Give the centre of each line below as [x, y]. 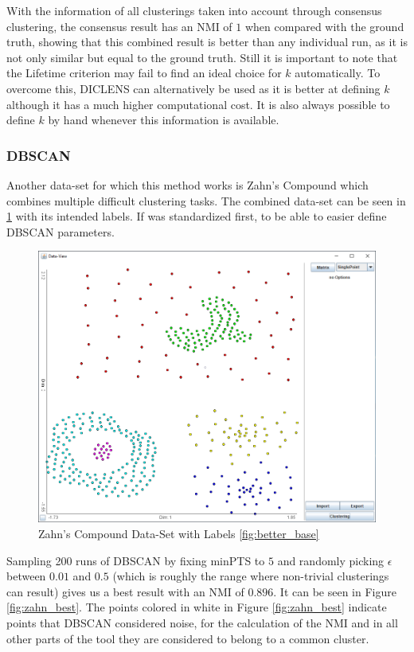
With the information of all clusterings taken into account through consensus [194, 10]
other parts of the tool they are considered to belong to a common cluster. [188, 638]
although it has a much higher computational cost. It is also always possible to [198, 104]
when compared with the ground [324, 26]
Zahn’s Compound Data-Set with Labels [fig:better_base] [179, 533]
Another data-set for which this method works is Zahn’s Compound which [187, 184]
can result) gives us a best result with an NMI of [125, 591]
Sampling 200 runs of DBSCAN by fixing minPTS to [136, 560]
